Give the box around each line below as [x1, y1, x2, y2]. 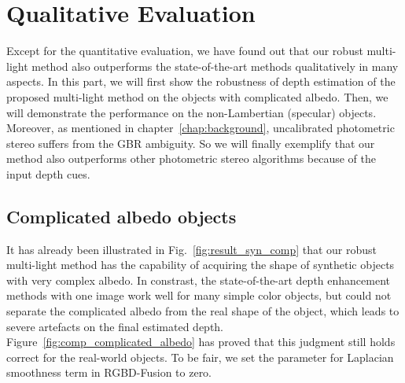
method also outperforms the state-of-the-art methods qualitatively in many [31, 57, 399, 74]
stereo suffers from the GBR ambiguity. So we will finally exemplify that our [6, 134, 375, 151]
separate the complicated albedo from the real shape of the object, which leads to [6, 303, 399, 319]
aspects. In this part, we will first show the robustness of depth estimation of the [6, 73, 396, 90]
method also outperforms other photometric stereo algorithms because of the [6, 150, 376, 167]
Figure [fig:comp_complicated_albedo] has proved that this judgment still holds [6, 333, 396, 350]
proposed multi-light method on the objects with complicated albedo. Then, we [6, 88, 388, 105]
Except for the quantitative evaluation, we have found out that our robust [6, 42, 363, 59]
